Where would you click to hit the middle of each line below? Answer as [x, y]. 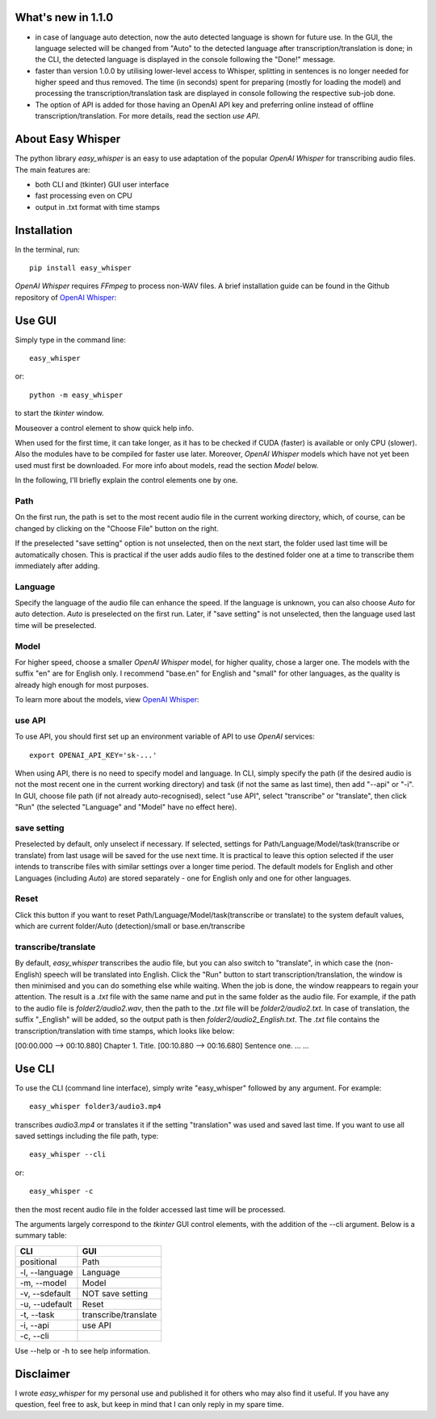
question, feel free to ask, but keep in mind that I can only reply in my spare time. [149, 1404]
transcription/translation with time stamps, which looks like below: [125, 1031]
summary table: [41, 1236]
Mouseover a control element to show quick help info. [104, 428]
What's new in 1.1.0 [64, 17]
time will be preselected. [56, 625]
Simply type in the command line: [71, 340]
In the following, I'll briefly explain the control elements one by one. [126, 480]
